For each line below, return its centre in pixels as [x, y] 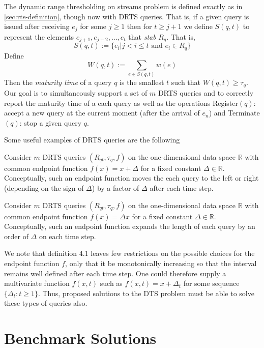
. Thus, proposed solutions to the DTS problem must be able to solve [146, 293]
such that [186, 82]
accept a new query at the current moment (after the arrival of [102, 113]
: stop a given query [51, 122]
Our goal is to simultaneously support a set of [76, 92]
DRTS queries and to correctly [206, 92]
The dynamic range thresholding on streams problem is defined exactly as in [123, 6]
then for [139, 26]
